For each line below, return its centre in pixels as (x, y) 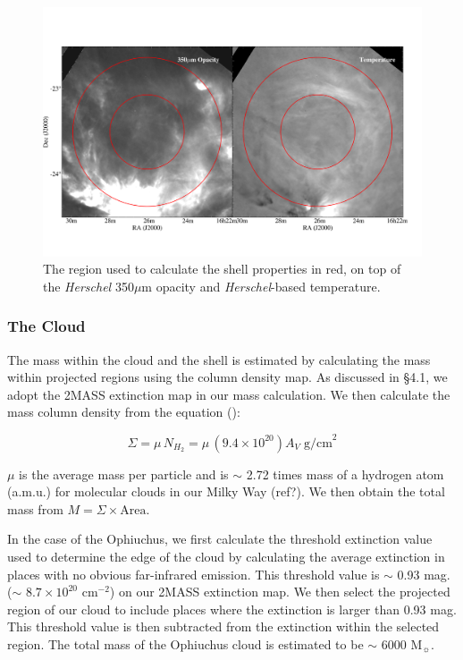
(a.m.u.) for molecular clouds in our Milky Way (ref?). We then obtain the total (226, 491)
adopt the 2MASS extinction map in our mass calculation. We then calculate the (229, 394)
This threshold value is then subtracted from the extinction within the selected (223, 626)
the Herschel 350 (88, 286)
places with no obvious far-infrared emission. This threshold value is (194, 574)
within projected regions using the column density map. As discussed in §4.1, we (227, 377)
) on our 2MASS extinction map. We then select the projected (280, 592)
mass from (35, 508)
